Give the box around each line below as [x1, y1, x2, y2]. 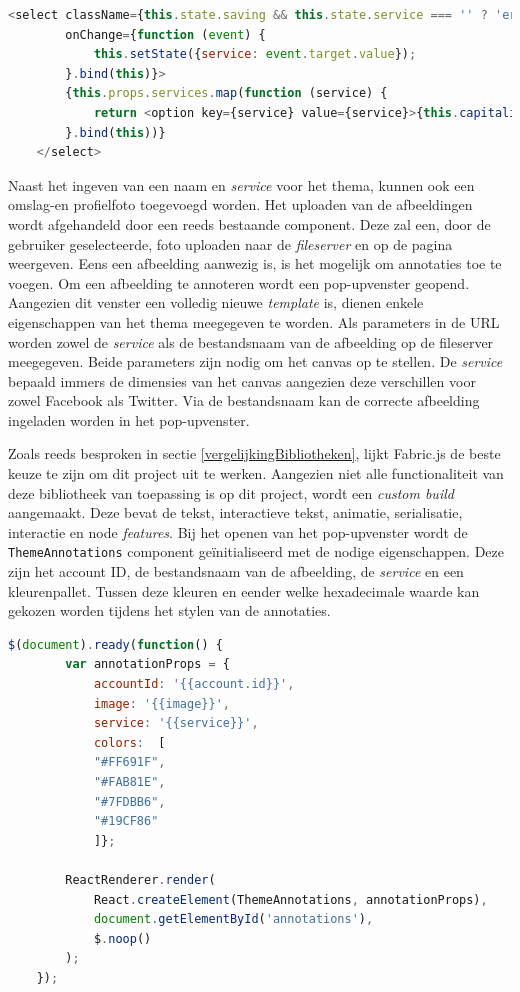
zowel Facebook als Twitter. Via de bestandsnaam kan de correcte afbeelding [8, 390, 480, 411]
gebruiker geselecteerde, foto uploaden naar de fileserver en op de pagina [8, 233, 453, 254]
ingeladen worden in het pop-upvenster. [8, 409, 250, 430]
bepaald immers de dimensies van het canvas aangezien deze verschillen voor [8, 370, 476, 391]
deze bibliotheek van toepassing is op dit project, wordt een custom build [8, 482, 454, 503]
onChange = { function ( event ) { [65, 27, 266, 42]
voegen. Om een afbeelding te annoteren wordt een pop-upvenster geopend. [8, 272, 470, 293]
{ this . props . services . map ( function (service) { [65, 86, 388, 101]
